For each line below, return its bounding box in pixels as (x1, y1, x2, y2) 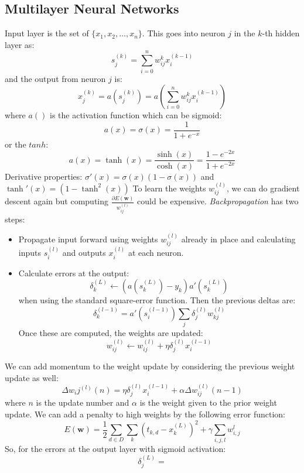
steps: (5, 212, 25, 225)
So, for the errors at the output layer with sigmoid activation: (5, 443, 226, 455)
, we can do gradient (226, 181, 300, 194)
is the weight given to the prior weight (139, 396, 277, 409)
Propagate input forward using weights (18, 232, 158, 245)
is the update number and (36, 396, 129, 409)
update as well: (5, 371, 59, 383)
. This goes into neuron (142, 27, 226, 39)
